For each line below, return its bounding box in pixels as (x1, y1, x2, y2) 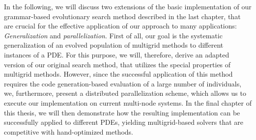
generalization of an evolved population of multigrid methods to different (4, 40, 224, 50)
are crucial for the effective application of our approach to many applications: (4, 21, 237, 31)
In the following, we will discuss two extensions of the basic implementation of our (4, 1, 252, 11)
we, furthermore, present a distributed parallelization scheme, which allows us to (4, 88, 246, 98)
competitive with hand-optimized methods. (4, 126, 133, 137)
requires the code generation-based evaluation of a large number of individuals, (4, 78, 242, 88)
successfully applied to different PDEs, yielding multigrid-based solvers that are (4, 117, 244, 127)
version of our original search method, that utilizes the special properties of (4, 59, 231, 69)
